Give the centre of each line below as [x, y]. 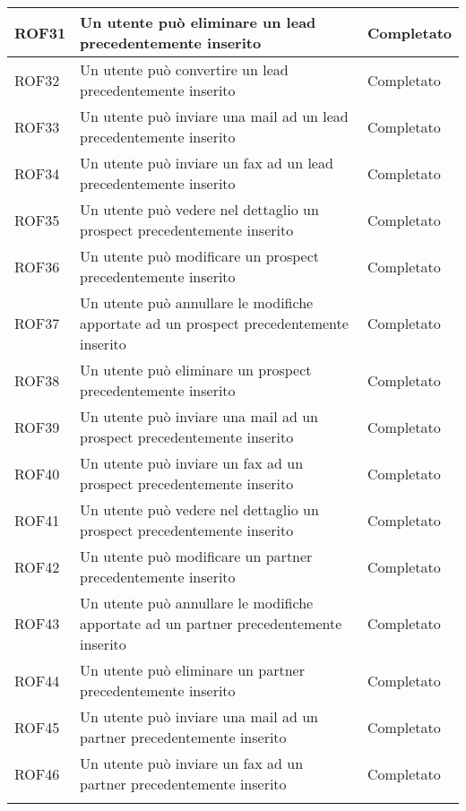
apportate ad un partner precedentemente [211, 623]
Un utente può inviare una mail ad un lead [214, 116]
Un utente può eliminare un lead [198, 22]
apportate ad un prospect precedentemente [214, 323]
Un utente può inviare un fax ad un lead [207, 163]
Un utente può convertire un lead [184, 69]
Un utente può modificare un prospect [199, 256]
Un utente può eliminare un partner [192, 670]
